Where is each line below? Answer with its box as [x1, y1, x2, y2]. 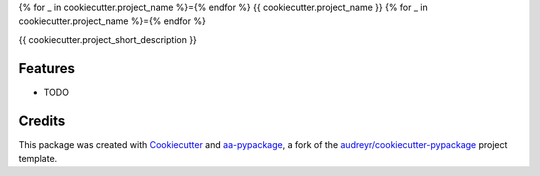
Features [18, 60, 75, 77]
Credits [18, 112, 66, 129]
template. [18, 152, 58, 164]
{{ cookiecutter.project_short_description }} [18, 33, 197, 45]
